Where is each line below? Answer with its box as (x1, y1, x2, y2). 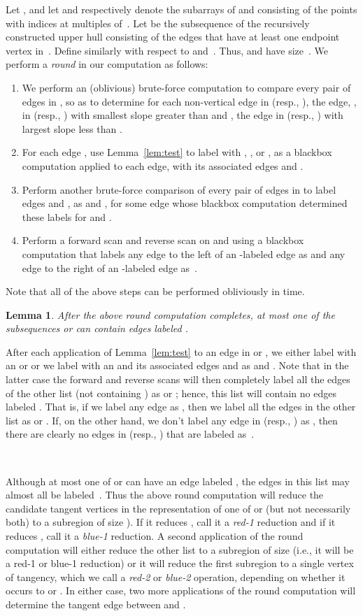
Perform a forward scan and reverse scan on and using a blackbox (22, 233, 304, 248)
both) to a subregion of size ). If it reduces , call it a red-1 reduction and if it (6, 515, 336, 529)
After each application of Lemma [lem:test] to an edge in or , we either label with (6, 344, 357, 359)
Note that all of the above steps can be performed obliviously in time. (6, 284, 305, 299)
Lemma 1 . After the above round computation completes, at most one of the (6, 307, 335, 322)
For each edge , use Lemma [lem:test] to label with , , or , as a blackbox (22, 145, 332, 159)
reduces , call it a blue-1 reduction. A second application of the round (6, 529, 304, 543)
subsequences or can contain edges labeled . (6, 321, 189, 336)
